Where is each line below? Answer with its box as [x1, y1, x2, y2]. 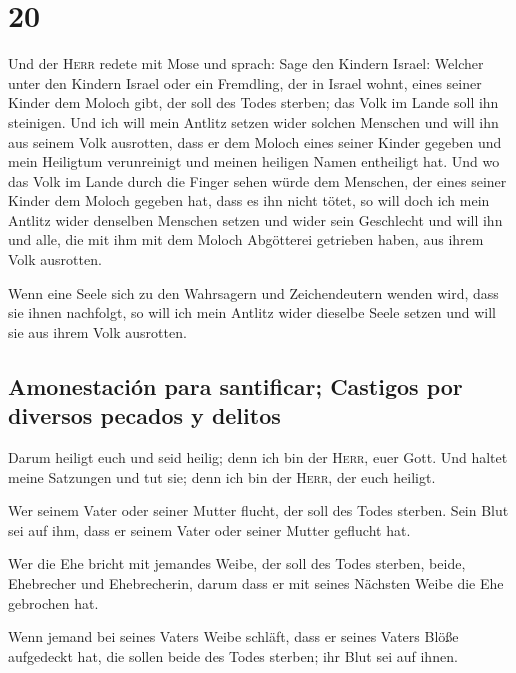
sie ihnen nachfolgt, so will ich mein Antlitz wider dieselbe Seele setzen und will [8, 302, 496, 323]
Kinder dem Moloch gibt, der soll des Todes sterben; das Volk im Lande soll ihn [8, 92, 499, 113]
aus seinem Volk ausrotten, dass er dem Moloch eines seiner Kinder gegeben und [8, 131, 502, 152]
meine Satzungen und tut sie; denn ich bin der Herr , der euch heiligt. [8, 466, 436, 487]
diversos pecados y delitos [8, 400, 281, 431]
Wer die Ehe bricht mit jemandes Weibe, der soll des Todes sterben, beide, [8, 553, 466, 574]
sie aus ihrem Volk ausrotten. [8, 321, 187, 342]
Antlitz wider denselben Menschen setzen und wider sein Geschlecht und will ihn [8, 209, 503, 230]
